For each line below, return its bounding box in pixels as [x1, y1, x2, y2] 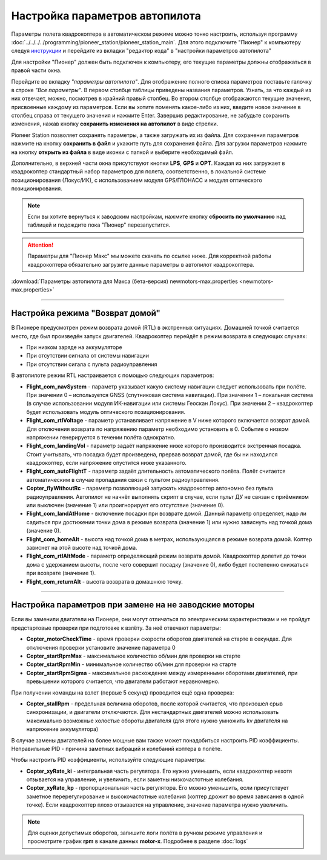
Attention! [27, 241, 54, 248]
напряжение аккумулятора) [26, 725, 99, 733]
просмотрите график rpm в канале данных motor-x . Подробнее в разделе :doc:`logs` [27, 838, 248, 845]
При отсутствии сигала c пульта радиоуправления [26, 361, 157, 368]
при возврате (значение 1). [26, 570, 96, 577]
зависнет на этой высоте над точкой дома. [26, 544, 137, 551]
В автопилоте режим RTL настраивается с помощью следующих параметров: [11, 372, 214, 379]
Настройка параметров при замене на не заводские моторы [11, 600, 254, 610]
